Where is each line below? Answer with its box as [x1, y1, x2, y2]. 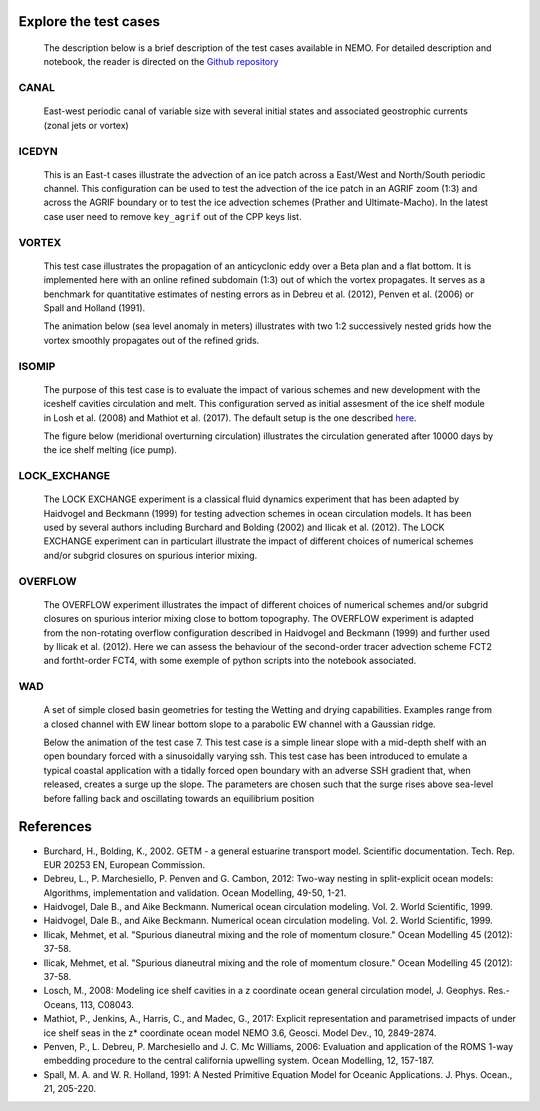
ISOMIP [18, 359, 56, 373]
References [18, 818, 92, 835]
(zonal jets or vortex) [43, 119, 129, 131]
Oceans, [43, 998, 79, 1010]
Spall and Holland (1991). [43, 302, 146, 314]
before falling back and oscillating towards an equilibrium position [43, 792, 315, 804]
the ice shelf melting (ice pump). [43, 444, 177, 456]
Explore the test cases [18, 13, 160, 30]
